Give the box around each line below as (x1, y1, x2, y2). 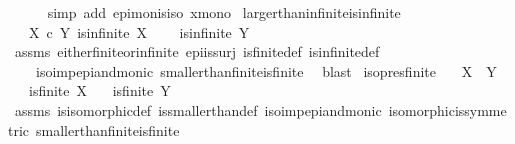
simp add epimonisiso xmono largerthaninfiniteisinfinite (47, 2, 401, 22)
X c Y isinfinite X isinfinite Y (28, 21, 250, 42)
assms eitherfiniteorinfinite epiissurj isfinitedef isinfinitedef (14, 41, 380, 62)
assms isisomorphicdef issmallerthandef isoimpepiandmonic (14, 99, 382, 120)
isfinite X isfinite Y (28, 80, 171, 101)
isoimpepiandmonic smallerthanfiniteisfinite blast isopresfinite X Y (35, 60, 497, 81)
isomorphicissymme (388, 99, 507, 120)
